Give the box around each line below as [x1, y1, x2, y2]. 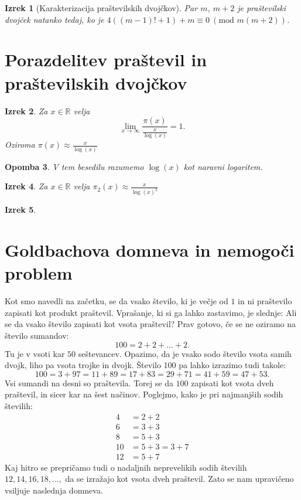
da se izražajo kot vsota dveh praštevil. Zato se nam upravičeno [65, 472, 294, 485]
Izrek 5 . [5, 203, 36, 216]
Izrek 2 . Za [5, 104, 48, 117]
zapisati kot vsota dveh [191, 376, 274, 389]
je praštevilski [237, 2, 286, 13]
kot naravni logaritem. [183, 160, 263, 172]
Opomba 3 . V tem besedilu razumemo [5, 160, 144, 172]
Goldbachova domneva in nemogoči [5, 238, 295, 262]
